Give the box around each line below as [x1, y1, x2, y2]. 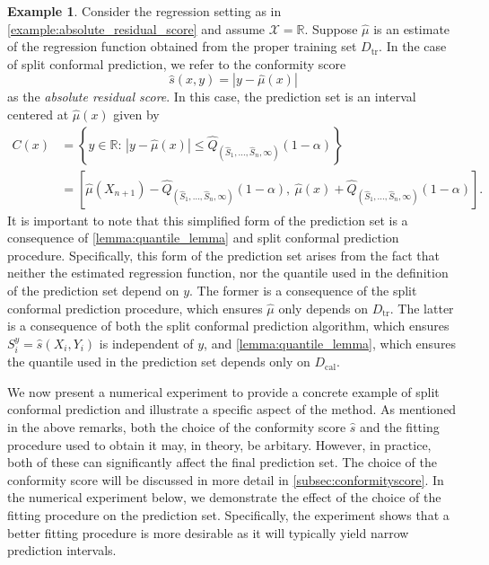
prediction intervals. [7, 541, 117, 560]
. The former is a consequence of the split [189, 281, 417, 299]
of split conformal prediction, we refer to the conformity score [7, 54, 346, 73]
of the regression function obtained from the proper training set [7, 37, 357, 56]
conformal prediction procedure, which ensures [7, 298, 263, 317]
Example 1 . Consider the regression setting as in [7, 2, 282, 20]
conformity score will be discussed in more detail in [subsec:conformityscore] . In [7, 470, 444, 489]
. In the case [379, 37, 447, 56]
